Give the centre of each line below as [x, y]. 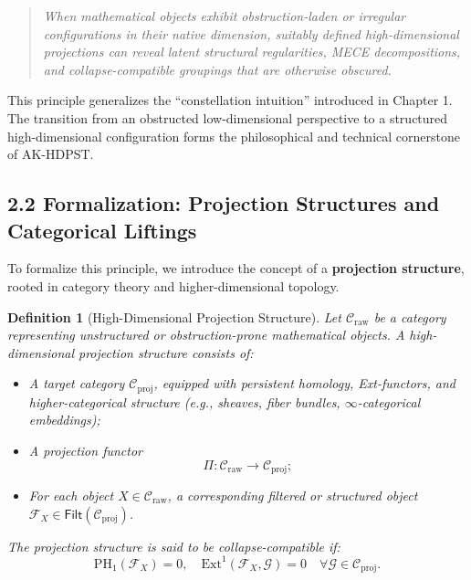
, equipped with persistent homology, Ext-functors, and [304, 383]
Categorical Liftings [102, 230]
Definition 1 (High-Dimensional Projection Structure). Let [174, 316]
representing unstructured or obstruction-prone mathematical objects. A [206, 335]
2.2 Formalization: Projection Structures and [224, 203]
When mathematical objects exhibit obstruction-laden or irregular [225, 16]
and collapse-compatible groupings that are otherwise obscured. [217, 69]
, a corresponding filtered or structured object [293, 495]
